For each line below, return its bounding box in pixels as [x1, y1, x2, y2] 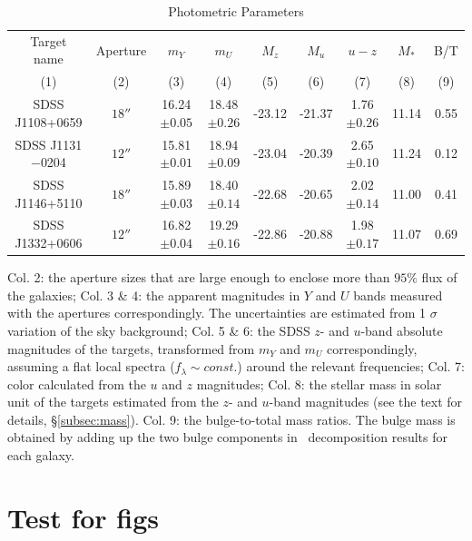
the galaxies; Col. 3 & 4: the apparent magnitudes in [7, 285, 300, 304]
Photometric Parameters [168, 2, 304, 20]
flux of [421, 268, 457, 287]
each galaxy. [7, 446, 74, 465]
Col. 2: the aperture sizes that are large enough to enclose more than [7, 268, 390, 287]
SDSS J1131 [15, 134, 83, 153]
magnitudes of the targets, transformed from [7, 339, 255, 358]
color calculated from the [7, 374, 146, 393]
